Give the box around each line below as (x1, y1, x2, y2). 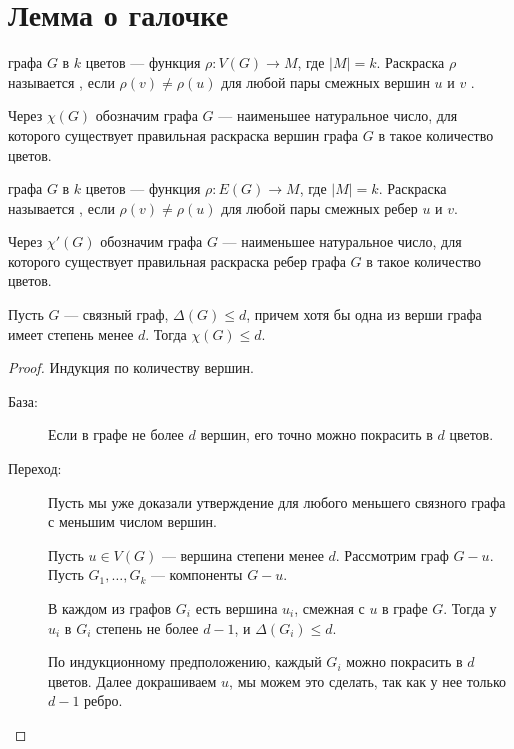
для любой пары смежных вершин (221, 71, 430, 92)
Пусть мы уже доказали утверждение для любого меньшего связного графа (48, 491, 506, 512)
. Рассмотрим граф (335, 544, 449, 565)
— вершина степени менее (161, 544, 324, 565)
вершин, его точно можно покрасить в (200, 424, 433, 445)
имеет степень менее (8, 323, 134, 344)
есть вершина (195, 598, 278, 618)
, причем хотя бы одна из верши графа (246, 304, 482, 325)
